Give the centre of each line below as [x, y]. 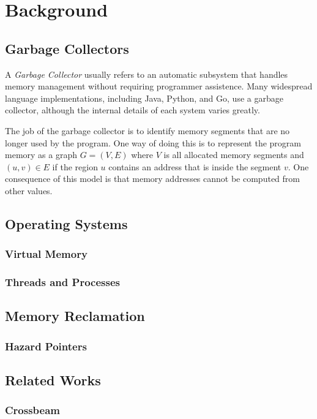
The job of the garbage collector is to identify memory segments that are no [147, 130]
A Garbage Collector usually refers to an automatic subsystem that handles [147, 74]
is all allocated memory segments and [234, 155]
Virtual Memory [46, 254]
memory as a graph [41, 155]
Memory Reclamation [75, 316]
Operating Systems [66, 223]
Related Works [53, 380]
